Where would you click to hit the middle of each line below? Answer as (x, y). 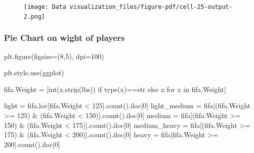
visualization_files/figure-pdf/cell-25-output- (151, 7)
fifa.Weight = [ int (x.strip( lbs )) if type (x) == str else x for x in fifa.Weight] (115, 89)
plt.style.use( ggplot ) (34, 73)
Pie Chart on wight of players (64, 38)
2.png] (34, 16)
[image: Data (45, 7)
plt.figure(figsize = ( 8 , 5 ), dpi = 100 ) (54, 56)
